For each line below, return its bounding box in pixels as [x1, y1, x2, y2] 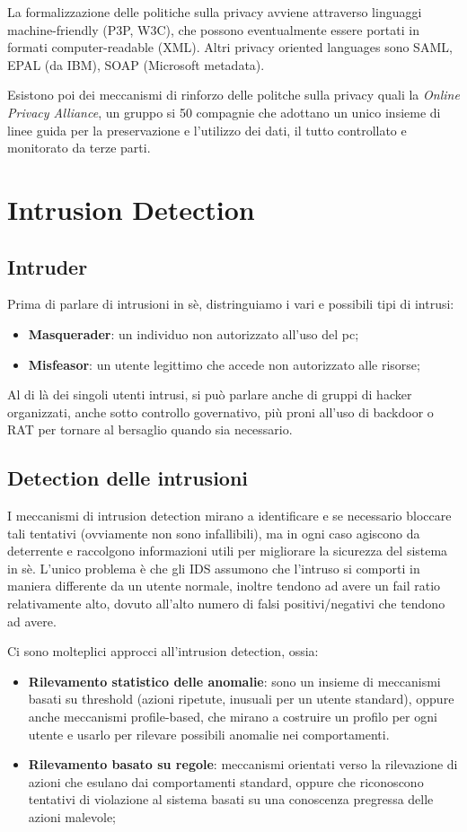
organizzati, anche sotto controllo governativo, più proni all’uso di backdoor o [7, 402, 434, 421]
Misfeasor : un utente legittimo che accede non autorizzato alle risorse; [28, 355, 420, 373]
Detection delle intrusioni [7, 464, 249, 492]
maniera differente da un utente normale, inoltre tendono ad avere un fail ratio [7, 576, 441, 595]
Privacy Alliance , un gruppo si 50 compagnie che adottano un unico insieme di [7, 102, 441, 121]
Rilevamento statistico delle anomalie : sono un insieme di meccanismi [28, 671, 441, 690]
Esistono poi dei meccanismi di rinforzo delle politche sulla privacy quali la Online [7, 85, 460, 104]
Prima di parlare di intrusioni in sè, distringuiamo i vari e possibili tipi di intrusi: [7, 294, 454, 313]
